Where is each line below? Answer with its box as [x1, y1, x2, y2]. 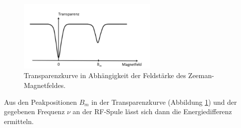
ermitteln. [4, 116, 34, 126]
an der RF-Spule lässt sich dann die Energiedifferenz [72, 106, 232, 117]
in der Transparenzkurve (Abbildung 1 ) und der [91, 96, 237, 107]
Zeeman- [188, 70, 214, 81]
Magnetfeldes [24, 80, 64, 90]
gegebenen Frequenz [4, 106, 65, 117]
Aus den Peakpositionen [4, 96, 77, 107]
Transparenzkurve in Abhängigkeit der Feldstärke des [24, 70, 186, 81]
